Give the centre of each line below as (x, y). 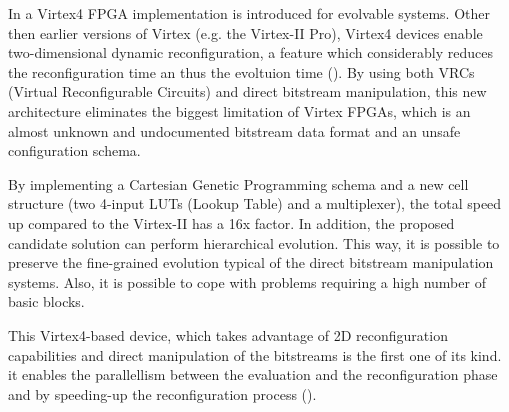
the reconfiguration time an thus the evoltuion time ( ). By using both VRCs (241, 71)
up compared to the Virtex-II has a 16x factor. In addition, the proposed (231, 222)
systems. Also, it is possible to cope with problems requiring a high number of (247, 281)
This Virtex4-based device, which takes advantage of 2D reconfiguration (228, 334)
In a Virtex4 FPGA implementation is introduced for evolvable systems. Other (249, 13)
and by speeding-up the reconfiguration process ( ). (162, 393)
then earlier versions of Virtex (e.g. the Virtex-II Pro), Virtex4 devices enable (245, 32)
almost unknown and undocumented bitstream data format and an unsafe (234, 130)
